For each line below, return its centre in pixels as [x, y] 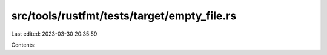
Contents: [23, 45]
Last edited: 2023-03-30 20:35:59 [54, 34]
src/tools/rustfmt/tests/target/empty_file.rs [124, 16]
